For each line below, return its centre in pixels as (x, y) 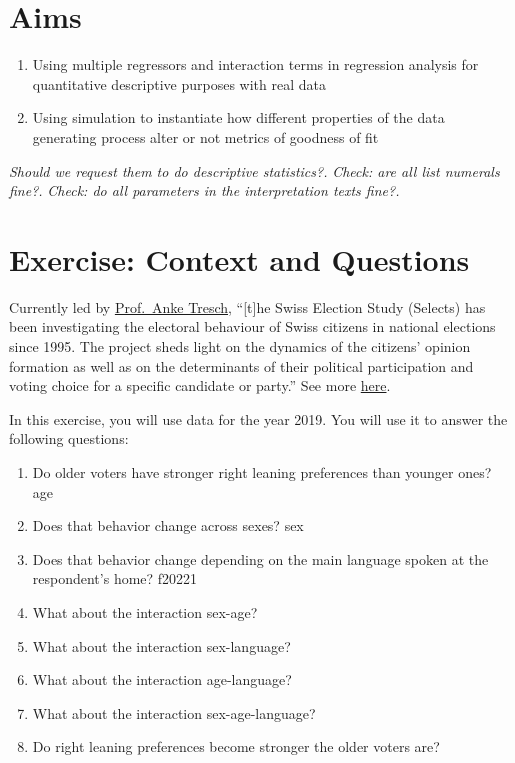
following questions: (69, 438)
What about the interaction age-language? (162, 679)
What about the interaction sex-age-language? (174, 712)
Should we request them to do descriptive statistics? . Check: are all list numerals (254, 170)
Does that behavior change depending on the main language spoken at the (260, 558)
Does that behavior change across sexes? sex (168, 525)
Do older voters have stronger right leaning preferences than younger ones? (262, 471)
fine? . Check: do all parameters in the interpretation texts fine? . (204, 190)
